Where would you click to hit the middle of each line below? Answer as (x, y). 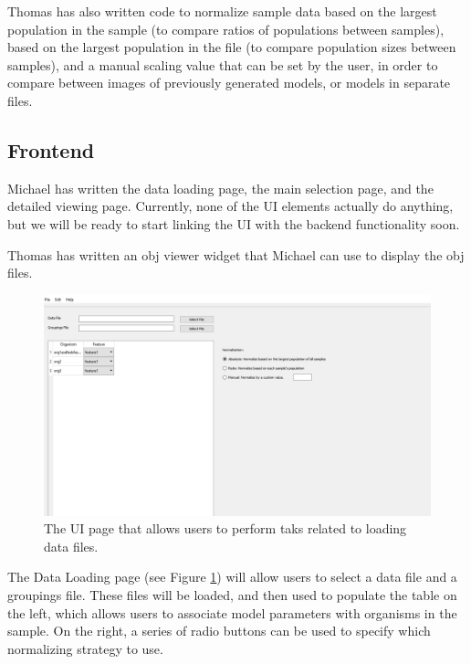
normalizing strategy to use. (85, 648)
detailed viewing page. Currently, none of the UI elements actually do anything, (230, 206)
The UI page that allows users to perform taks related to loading (225, 528)
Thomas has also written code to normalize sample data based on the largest (222, 11)
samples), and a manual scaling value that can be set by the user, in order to (223, 64)
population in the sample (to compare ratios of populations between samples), (226, 29)
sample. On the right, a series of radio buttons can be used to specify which (219, 631)
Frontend (51, 149)
